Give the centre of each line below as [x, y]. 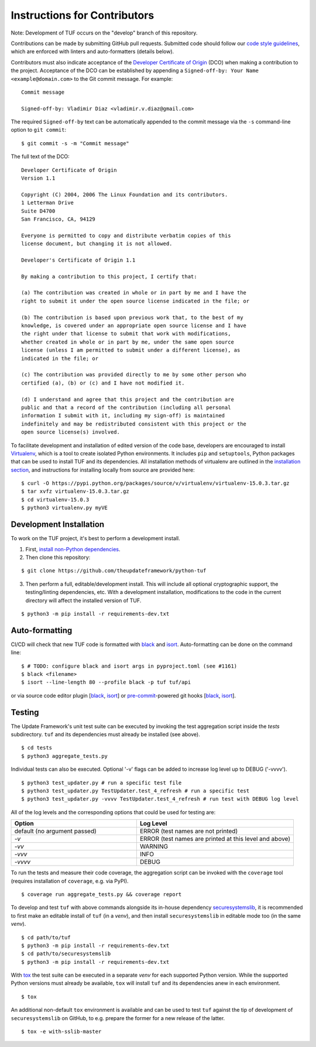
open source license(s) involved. [71, 432]
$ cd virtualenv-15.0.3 [55, 500]
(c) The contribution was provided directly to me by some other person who [134, 375]
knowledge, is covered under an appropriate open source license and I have [134, 326]
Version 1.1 [38, 178]
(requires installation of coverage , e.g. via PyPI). [70, 881]
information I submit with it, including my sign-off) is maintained [123, 416]
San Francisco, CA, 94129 [59, 219]
